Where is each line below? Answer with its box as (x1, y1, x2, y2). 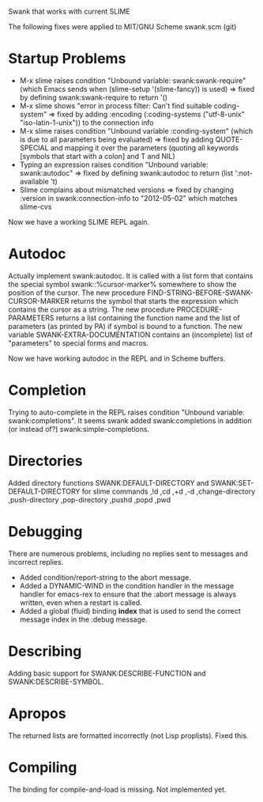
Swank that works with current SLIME (8, 7, 130, 16)
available (19, 176, 49, 186)
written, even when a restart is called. (19, 597, 142, 607)
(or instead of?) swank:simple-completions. (8, 424, 150, 433)
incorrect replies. (8, 557, 64, 566)
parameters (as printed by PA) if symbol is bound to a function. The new (8, 321, 243, 331)
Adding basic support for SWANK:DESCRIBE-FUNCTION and (8, 668, 207, 678)
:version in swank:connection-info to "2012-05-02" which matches (19, 193, 238, 202)
